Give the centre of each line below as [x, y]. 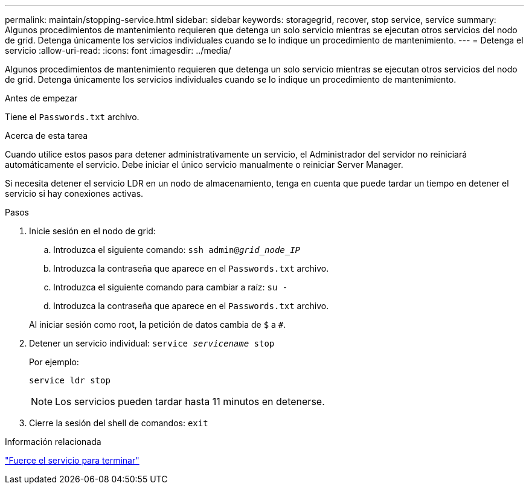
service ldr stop [70, 380]
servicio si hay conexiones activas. [74, 193]
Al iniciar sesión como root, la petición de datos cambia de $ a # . [158, 324]
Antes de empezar [41, 98]
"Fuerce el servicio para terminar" [72, 460]
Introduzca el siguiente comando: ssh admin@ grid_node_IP [177, 250]
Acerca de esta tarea [46, 136]
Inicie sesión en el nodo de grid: [92, 231]
